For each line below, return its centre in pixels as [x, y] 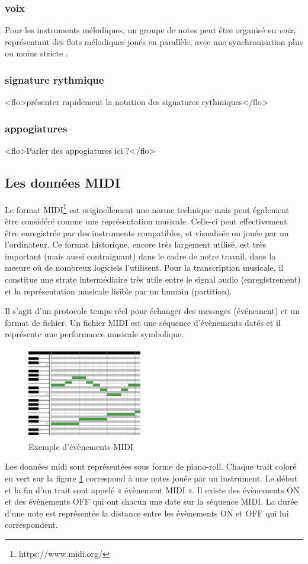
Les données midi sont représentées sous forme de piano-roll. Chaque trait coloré [151, 466]
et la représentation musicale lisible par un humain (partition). [118, 291]
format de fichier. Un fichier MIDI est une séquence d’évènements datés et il [143, 322]
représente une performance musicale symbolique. [94, 334]
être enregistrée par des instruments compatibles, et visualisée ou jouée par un [147, 232]
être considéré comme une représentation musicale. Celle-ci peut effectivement [146, 221]
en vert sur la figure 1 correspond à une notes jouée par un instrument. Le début [151, 478]
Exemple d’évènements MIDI [81, 446]
